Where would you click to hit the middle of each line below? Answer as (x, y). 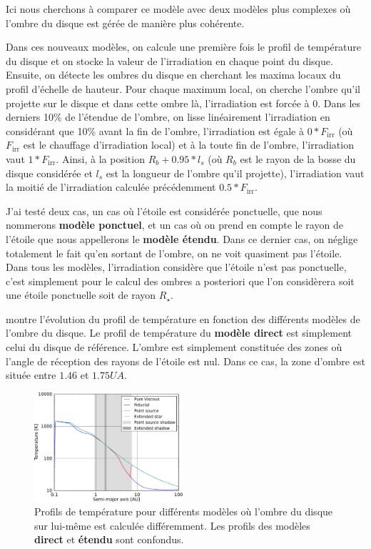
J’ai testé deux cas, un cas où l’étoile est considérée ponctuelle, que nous (164, 211)
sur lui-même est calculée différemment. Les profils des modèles (172, 525)
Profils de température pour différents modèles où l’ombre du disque (184, 511)
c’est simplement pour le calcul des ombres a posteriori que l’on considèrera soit (180, 281)
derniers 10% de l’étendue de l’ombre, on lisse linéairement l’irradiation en (168, 117)
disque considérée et (49, 173)
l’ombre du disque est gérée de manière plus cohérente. (125, 23)
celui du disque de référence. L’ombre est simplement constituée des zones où (174, 347)
